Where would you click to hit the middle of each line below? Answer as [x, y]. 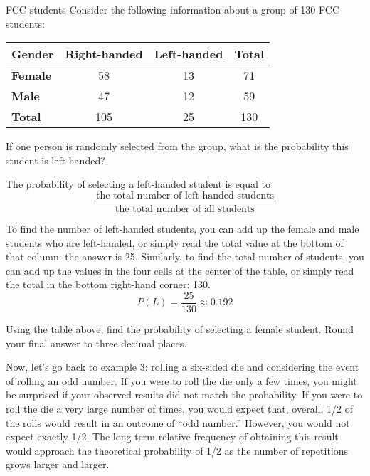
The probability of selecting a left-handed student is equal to [138, 184]
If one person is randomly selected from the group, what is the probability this [177, 146]
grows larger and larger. [58, 464]
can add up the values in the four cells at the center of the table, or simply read [180, 270]
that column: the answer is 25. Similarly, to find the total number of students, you [185, 256]
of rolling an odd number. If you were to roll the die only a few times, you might [181, 380]
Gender [33, 54]
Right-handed [104, 54]
